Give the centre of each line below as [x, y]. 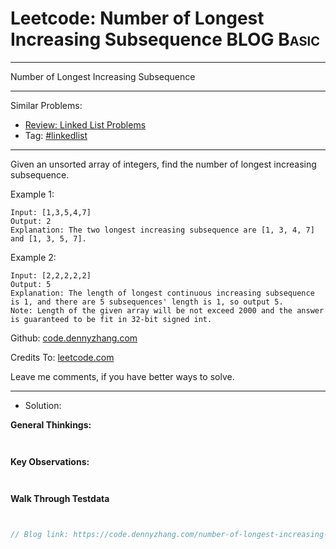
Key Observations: [50, 461]
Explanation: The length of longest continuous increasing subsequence [162, 293]
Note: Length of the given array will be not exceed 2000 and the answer [167, 310]
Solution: [43, 405]
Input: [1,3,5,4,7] [51, 212]
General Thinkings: [51, 424]
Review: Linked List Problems [85, 124]
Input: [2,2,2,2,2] [51, 275]
